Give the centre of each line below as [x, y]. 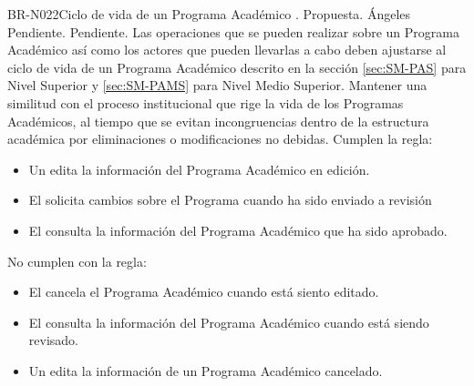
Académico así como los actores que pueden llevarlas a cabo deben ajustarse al [227, 50]
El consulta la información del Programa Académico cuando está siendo [229, 322]
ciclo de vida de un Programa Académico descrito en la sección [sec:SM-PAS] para [237, 67]
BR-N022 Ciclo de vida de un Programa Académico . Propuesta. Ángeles [209, 14]
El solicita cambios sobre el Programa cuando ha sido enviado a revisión [230, 200]
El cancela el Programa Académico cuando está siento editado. [204, 292]
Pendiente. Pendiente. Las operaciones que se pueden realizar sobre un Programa [233, 31]
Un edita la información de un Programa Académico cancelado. [206, 370]
